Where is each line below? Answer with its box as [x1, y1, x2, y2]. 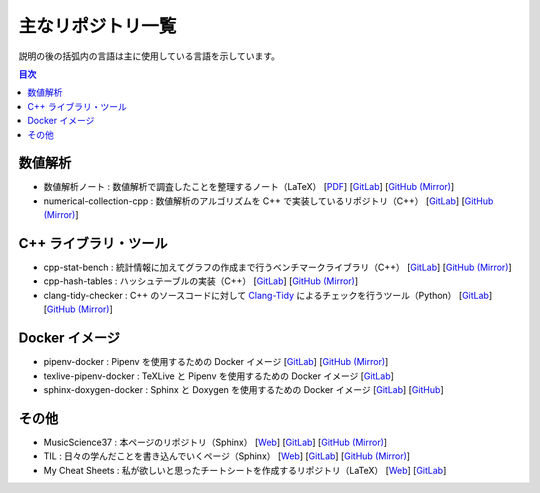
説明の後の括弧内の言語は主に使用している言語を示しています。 [18, 50, 280, 62]
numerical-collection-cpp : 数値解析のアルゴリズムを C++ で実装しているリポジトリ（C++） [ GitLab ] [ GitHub [43, 195, 494, 207]
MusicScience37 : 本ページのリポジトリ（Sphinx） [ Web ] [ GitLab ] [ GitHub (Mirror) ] [43, 436, 388, 448]
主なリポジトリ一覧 [18, 15, 177, 37]
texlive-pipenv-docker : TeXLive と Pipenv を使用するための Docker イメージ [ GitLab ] [43, 370, 395, 382]
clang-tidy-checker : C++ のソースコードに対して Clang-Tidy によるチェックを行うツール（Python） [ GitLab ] [43, 289, 493, 301]
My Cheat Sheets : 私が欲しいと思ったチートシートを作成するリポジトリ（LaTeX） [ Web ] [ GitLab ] [43, 464, 447, 476]
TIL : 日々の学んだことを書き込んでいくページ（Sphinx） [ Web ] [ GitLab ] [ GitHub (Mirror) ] [43, 450, 410, 462]
